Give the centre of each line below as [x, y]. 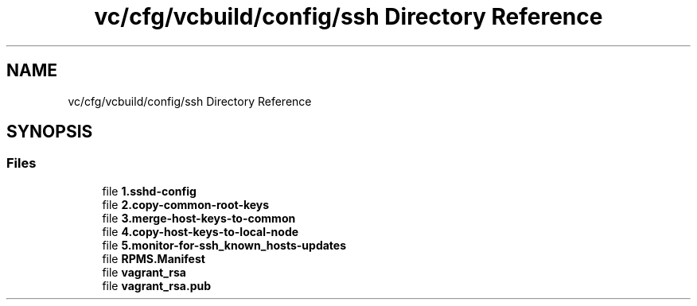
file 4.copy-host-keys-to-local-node [201, 231]
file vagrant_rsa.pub [157, 285]
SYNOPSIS [50, 132]
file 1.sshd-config [149, 191]
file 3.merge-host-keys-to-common [199, 218]
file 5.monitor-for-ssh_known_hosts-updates [224, 245]
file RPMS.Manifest [154, 258]
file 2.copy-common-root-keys [186, 204]
